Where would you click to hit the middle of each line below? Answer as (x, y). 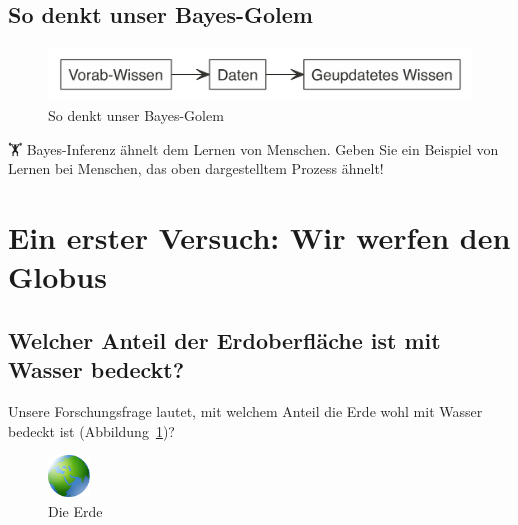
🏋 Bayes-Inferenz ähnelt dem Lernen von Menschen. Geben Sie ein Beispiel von (253, 148)
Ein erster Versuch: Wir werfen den (259, 237)
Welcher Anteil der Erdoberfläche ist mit (224, 339)
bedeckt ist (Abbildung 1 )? (91, 430)
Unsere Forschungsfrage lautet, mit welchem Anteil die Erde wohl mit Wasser (245, 410)
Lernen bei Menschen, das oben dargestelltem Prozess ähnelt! (196, 168)
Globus (57, 276)
